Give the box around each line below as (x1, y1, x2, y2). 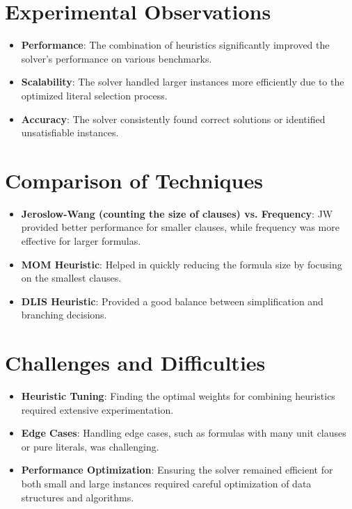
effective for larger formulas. (21, 234, 141, 248)
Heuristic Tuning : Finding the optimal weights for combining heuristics (21, 389, 335, 403)
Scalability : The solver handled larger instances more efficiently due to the (21, 74, 344, 89)
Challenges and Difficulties (5, 348, 266, 377)
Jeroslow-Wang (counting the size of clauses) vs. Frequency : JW (21, 206, 333, 220)
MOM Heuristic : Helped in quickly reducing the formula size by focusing (21, 257, 342, 271)
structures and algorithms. (21, 490, 134, 504)
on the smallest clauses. (21, 270, 122, 285)
